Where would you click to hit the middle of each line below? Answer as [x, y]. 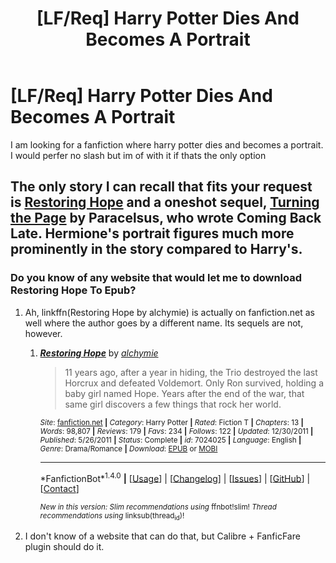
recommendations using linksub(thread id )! [112, 516]
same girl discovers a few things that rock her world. [173, 404]
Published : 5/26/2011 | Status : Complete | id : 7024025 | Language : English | [170, 440]
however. [43, 333]
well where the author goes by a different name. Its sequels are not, [164, 323]
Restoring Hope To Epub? [73, 290]
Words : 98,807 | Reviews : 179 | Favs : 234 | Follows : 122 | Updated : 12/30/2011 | [176, 431]
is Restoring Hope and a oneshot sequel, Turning [165, 202]
